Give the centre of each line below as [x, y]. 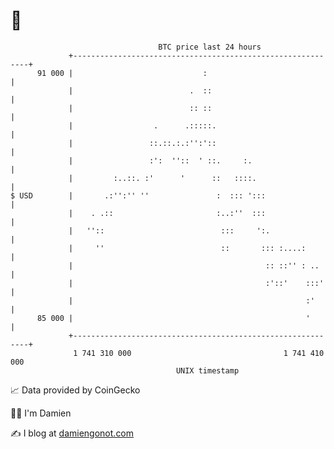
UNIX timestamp [207, 370]
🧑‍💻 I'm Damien [41, 413]
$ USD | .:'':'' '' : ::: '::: [138, 195]
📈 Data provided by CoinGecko [75, 390]
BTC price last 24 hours [210, 47]
